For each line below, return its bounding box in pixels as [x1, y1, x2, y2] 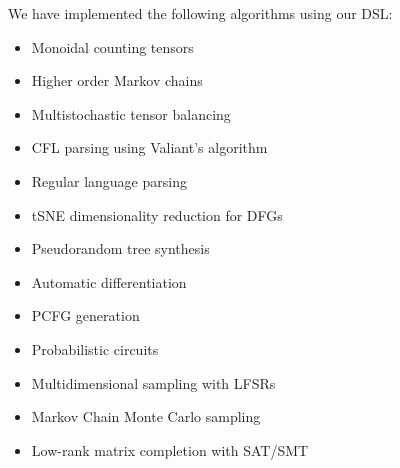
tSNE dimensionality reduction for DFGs [31, 204, 283, 225]
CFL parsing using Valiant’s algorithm [31, 137, 268, 158]
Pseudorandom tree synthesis [31, 238, 210, 259]
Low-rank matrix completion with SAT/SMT [31, 439, 309, 460]
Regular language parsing [31, 170, 187, 191]
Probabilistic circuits [31, 338, 159, 359]
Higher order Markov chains [31, 70, 203, 91]
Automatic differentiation [31, 271, 187, 292]
